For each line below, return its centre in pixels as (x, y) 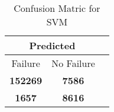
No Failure (73, 63)
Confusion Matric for (57, 8)
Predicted (52, 45)
